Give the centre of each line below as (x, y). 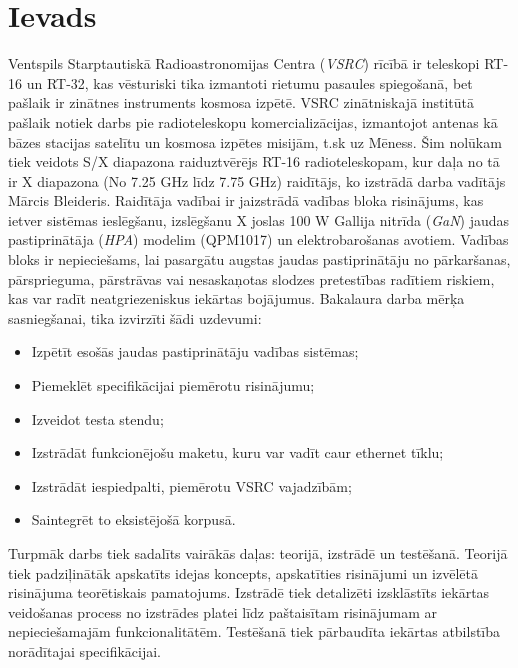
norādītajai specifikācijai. (84, 650)
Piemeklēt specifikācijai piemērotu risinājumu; (173, 385)
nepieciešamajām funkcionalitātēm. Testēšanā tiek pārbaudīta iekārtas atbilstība (254, 631)
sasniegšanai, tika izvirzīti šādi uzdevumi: (135, 317)
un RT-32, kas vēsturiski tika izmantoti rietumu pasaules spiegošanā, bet (249, 82)
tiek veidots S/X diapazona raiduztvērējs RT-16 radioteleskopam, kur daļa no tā (254, 161)
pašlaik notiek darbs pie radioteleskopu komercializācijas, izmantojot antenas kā (253, 121)
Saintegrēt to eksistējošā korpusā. (133, 519)
